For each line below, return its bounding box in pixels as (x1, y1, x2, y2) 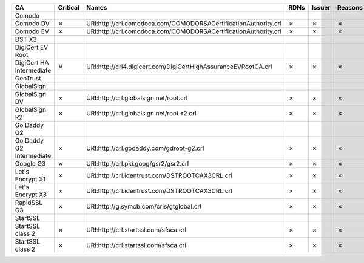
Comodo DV (15, 19, 50, 27)
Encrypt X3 (15, 190, 47, 199)
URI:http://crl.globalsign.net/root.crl (86, 94, 188, 102)
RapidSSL (15, 198, 42, 207)
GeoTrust (15, 74, 41, 82)
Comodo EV (15, 27, 50, 36)
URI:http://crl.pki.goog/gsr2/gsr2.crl (86, 160, 189, 167)
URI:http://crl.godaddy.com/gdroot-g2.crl (86, 144, 204, 152)
